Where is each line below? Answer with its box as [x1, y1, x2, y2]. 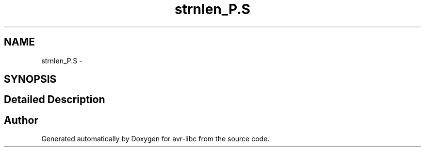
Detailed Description [4, 93, 105, 106]
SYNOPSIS [4, 73, 57, 86]
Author [4, 114, 38, 126]
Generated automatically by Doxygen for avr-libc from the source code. [41, 135, 270, 143]
